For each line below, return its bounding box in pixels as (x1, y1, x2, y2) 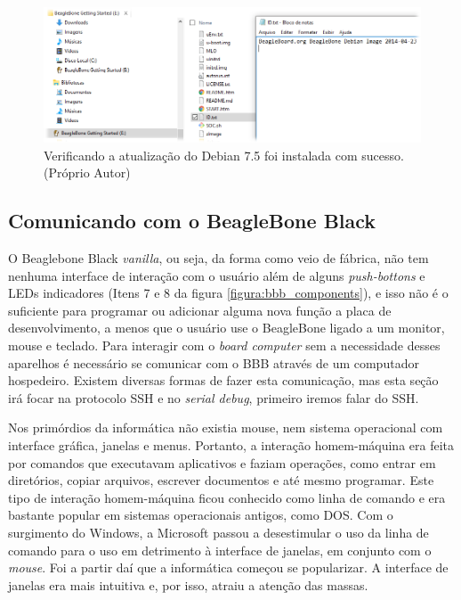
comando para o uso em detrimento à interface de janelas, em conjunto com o (8, 540, 432, 559)
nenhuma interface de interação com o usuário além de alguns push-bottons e (8, 266, 425, 284)
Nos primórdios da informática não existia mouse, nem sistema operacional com (8, 418, 443, 437)
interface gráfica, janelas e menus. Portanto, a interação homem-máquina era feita (8, 436, 455, 455)
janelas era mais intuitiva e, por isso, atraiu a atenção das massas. (8, 575, 368, 594)
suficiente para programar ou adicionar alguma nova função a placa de (8, 300, 392, 319)
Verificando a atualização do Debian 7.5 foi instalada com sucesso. (44, 145, 404, 164)
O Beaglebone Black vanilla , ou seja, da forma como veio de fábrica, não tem (8, 249, 429, 267)
